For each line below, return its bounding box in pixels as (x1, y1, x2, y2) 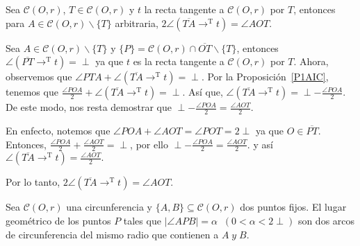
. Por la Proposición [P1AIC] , (201, 69, 329, 84)
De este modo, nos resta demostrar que (6, 100, 172, 114)
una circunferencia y (66, 200, 152, 214)
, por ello (130, 137, 168, 151)
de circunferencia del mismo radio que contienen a (6, 227, 219, 241)
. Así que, (182, 85, 223, 99)
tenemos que (6, 85, 58, 99)
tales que (123, 213, 161, 228)
